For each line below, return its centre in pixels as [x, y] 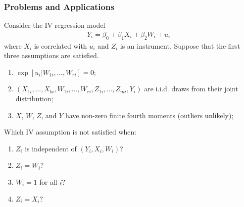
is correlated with [60, 45]
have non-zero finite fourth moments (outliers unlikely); [149, 115]
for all [48, 181]
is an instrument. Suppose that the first [180, 45]
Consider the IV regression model [55, 25]
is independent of [51, 148]
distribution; [34, 99]
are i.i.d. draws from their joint [191, 89]
